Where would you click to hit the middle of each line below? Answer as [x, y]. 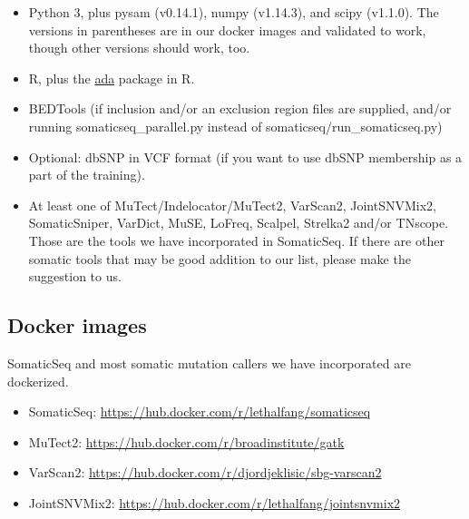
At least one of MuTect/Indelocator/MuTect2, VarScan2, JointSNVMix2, [232, 205]
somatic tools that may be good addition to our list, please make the [220, 258]
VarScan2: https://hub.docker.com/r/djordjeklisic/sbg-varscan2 [205, 472]
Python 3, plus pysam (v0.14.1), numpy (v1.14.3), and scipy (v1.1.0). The [234, 12]
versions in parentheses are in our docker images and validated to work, [227, 29]
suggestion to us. [75, 276]
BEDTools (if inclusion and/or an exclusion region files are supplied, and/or [240, 108]
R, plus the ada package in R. [112, 78]
